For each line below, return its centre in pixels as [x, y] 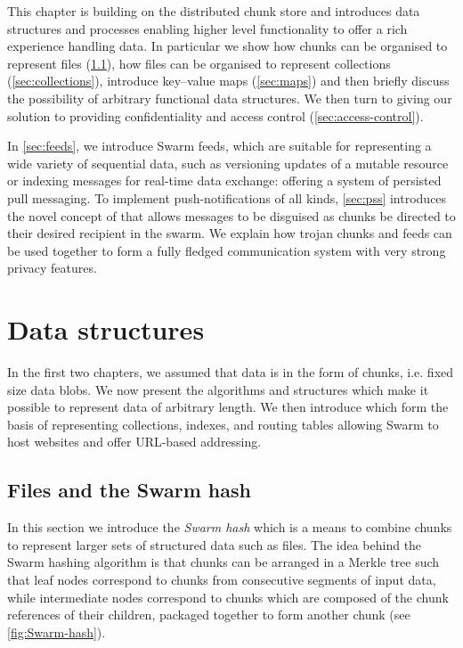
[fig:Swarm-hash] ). [57, 632]
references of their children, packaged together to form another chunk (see [209, 615]
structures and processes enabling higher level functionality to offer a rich [207, 28]
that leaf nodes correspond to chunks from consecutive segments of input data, [222, 579]
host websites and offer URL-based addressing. [134, 442]
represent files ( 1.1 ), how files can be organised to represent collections [199, 63]
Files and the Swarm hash [129, 490]
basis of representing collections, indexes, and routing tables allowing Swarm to [223, 424]
